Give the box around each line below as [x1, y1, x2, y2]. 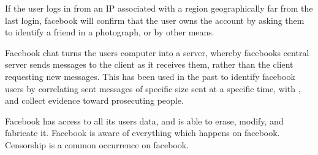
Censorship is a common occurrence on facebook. [5, 138, 189, 151]
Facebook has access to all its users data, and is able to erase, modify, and [5, 114, 284, 127]
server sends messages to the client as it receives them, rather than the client [5, 58, 293, 71]
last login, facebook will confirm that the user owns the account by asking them [5, 13, 305, 26]
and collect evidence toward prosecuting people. [5, 94, 184, 107]
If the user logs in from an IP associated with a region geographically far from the [5, 2, 313, 14]
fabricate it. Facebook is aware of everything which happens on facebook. [5, 126, 280, 139]
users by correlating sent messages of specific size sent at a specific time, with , [5, 82, 301, 95]
